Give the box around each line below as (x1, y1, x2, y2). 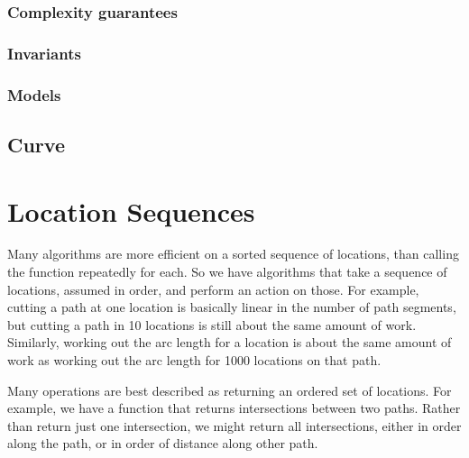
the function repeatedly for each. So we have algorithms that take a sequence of (7, 262, 447, 281)
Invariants (7, 41, 81, 64)
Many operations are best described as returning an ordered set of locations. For (7, 380, 452, 399)
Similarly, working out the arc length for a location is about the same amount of (7, 333, 452, 352)
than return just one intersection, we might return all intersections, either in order (7, 416, 462, 435)
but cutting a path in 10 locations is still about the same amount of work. (7, 315, 417, 334)
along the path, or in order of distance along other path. (7, 434, 318, 453)
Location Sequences (7, 192, 255, 229)
